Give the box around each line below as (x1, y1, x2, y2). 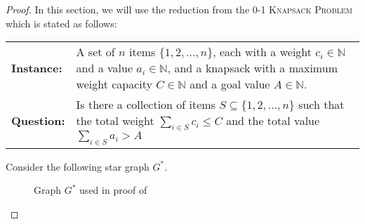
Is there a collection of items (76, 96, 215, 113)
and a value (76, 60, 133, 77)
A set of (76, 44, 115, 60)
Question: (11, 112, 65, 129)
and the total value (226, 112, 320, 129)
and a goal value (190, 76, 270, 93)
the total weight (76, 112, 154, 129)
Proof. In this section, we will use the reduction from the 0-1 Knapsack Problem (6, 2, 352, 16)
